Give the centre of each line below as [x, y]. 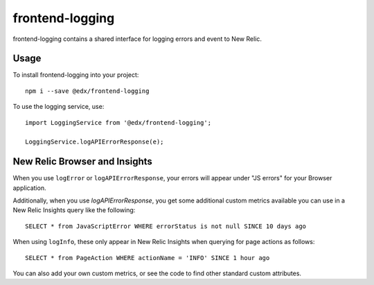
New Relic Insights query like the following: [74, 210]
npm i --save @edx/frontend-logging [87, 91]
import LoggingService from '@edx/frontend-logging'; [118, 122]
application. [29, 188]
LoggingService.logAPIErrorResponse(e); [95, 142]
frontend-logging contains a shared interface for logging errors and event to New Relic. [137, 39]
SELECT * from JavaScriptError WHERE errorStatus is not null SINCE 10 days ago [166, 226]
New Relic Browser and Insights [82, 162]
